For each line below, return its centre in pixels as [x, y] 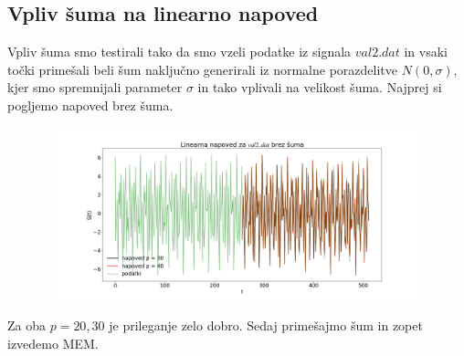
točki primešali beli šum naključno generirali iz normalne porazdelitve [202, 69]
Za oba [26, 325]
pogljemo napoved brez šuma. [90, 105]
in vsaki [426, 52]
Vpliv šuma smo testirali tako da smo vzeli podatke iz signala [179, 52]
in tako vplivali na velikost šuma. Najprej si [320, 87]
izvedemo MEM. [53, 343]
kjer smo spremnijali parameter [95, 87]
